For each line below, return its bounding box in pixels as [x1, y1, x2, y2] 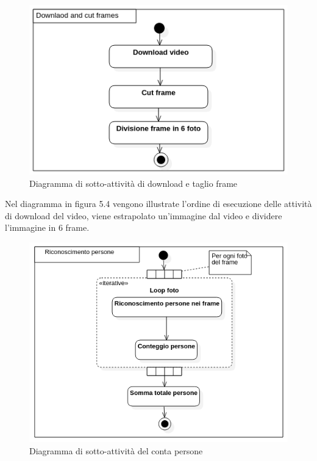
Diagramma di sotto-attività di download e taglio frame [29, 176, 238, 189]
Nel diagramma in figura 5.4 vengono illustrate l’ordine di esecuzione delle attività [5, 197, 312, 210]
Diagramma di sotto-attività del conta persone [29, 444, 203, 457]
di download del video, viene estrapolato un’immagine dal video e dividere [5, 209, 282, 222]
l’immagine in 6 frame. [5, 221, 90, 234]
